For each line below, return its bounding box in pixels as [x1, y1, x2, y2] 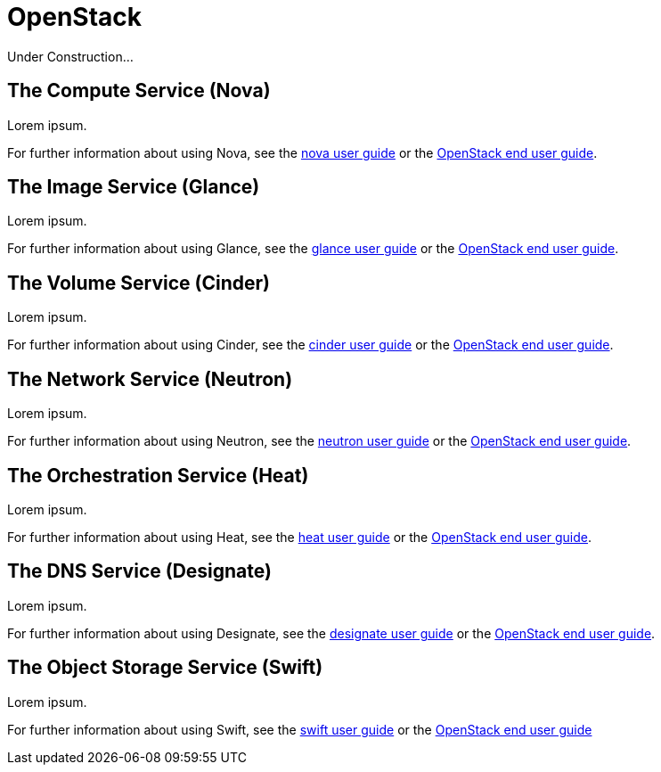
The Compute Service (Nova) [7, 79, 271, 103]
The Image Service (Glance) [7, 176, 260, 199]
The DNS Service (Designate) [7, 560, 272, 583]
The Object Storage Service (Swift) [7, 656, 323, 679]
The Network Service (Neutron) [7, 367, 293, 390]
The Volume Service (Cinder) [7, 271, 270, 294]
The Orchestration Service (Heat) [7, 464, 309, 487]
